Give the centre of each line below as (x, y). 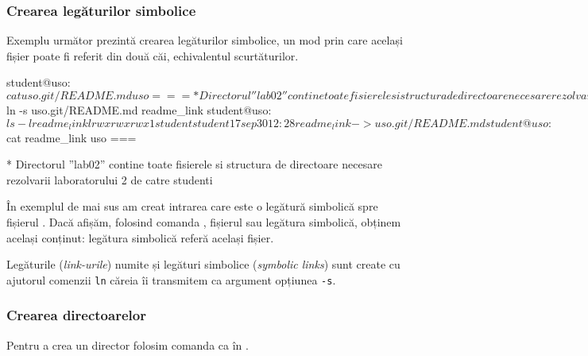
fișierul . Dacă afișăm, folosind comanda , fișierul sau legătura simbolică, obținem (204, 221)
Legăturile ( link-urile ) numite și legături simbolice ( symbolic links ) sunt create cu (203, 264)
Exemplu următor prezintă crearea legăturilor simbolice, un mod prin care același (205, 40)
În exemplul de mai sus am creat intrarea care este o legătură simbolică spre (192, 206)
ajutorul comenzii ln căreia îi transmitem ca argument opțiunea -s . (171, 279)
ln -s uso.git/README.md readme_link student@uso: (139, 110)
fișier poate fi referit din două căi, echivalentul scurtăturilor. (153, 55)
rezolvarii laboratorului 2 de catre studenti (110, 179)
